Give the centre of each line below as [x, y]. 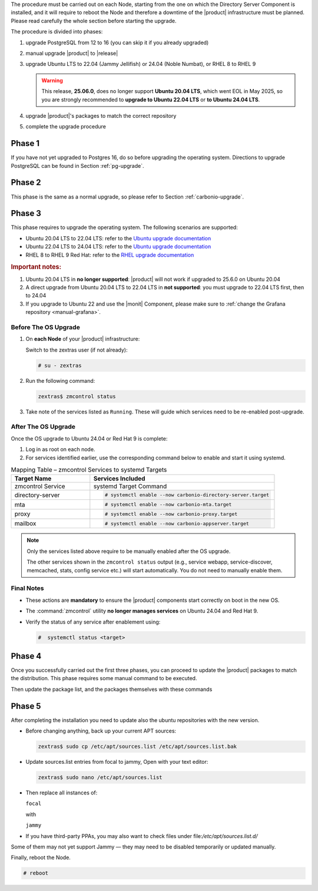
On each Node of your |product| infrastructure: [83, 339]
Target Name [33, 479]
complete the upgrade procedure [66, 127]
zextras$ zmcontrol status [77, 396]
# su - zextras [60, 365]
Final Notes [27, 588]
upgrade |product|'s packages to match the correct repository [101, 115]
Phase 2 [26, 183]
